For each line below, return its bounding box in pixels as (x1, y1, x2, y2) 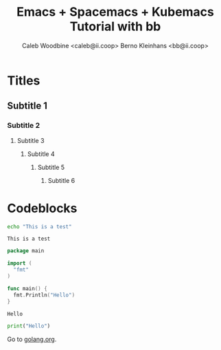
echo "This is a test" (7, 223, 72, 230)
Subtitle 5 (37, 163, 65, 171)
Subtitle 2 (7, 121, 40, 131)
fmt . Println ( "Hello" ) (13, 292, 75, 298)
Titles (7, 73, 40, 88)
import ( (7, 260, 32, 267)
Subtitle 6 (47, 176, 75, 184)
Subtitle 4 (27, 149, 55, 158)
